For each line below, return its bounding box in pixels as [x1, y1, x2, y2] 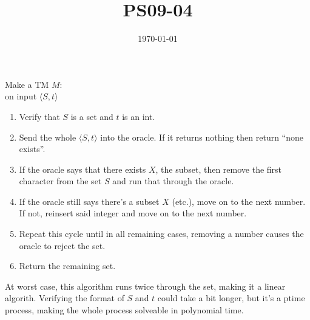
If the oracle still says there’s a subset [19, 195, 160, 207]
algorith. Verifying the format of [5, 292, 124, 304]
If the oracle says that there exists [19, 162, 146, 175]
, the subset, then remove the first [155, 162, 282, 175]
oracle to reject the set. [19, 239, 106, 252]
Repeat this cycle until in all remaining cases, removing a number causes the [19, 227, 304, 240]
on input [5, 90, 37, 102]
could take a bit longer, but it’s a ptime [157, 292, 305, 304]
